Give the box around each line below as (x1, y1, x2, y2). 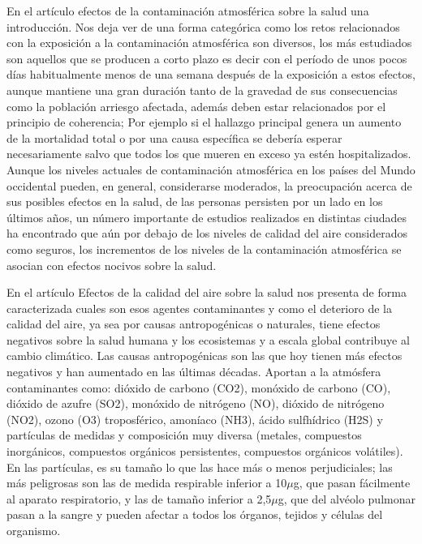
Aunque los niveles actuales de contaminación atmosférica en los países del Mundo (6, 161, 416, 178)
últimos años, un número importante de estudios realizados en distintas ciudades (6, 208, 407, 225)
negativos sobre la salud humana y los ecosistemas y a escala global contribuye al (6, 331, 410, 348)
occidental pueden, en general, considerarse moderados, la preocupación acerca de (6, 177, 412, 194)
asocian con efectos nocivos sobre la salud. (6, 256, 217, 273)
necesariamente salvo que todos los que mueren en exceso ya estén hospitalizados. (6, 145, 411, 162)
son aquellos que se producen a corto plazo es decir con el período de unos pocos (6, 49, 407, 66)
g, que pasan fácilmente (293, 474, 411, 491)
